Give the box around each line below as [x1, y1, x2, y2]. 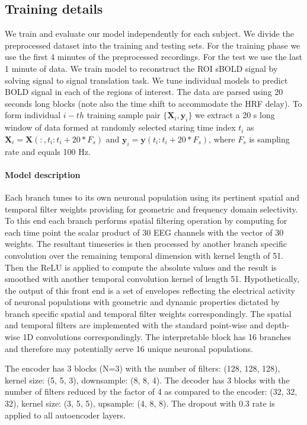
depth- [266, 319, 290, 331]
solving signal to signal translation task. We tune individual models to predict [5, 74, 288, 86]
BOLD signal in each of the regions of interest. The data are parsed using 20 [5, 85, 283, 98]
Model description [5, 168, 81, 180]
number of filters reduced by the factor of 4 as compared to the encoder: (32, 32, [5, 385, 298, 398]
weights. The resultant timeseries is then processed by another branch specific [5, 237, 287, 250]
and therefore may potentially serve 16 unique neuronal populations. [5, 342, 253, 354]
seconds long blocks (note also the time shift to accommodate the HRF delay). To [5, 97, 302, 109]
